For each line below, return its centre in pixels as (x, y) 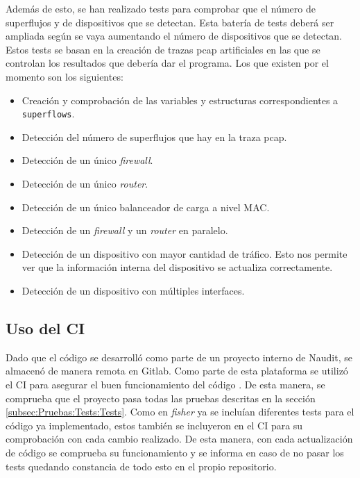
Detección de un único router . (85, 183)
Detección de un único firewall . (87, 160)
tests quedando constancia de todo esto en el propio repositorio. (141, 466)
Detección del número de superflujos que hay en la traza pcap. (154, 137)
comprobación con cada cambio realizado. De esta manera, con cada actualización (179, 439)
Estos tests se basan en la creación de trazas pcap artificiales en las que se (163, 49)
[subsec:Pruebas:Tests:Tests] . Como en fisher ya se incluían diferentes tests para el (180, 412)
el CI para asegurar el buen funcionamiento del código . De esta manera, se (165, 384)
